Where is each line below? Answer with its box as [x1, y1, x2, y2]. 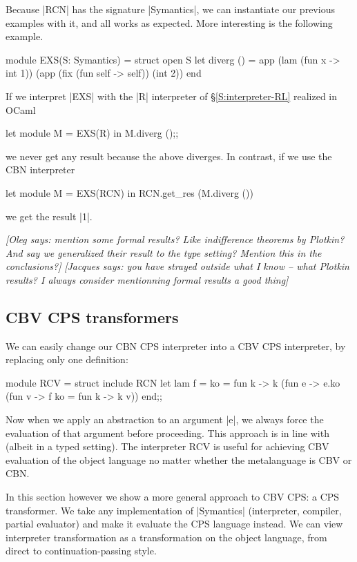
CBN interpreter [6, 162, 75, 177]
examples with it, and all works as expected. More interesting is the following [6, 15, 333, 30]
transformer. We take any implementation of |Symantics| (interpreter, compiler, [6, 503, 342, 517]
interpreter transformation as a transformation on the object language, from [6, 530, 327, 544]
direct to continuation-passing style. [6, 543, 157, 558]
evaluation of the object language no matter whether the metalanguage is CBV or [6, 452, 352, 467]
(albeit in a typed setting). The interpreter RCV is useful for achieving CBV [6, 439, 329, 454]
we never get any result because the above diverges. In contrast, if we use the [6, 148, 332, 163]
